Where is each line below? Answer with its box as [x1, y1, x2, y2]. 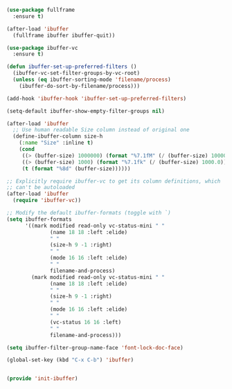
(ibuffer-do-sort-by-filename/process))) [19, 82, 140, 89]
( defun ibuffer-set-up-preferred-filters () [6, 63, 137, 71]
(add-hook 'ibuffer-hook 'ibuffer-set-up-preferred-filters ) [6, 95, 187, 102]
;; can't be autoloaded [6, 184, 75, 191]
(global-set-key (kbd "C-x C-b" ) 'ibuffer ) [6, 356, 134, 363]
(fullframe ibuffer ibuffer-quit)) [12, 32, 116, 39]
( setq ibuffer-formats [6, 215, 72, 223]
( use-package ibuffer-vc [6, 44, 78, 51]
